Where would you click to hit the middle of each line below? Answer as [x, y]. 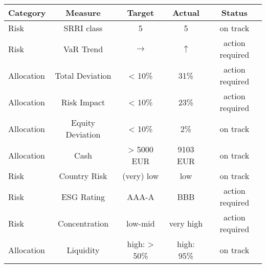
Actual [186, 13]
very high [186, 223]
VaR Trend [83, 49]
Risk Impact [83, 102]
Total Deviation [83, 75]
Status [234, 13]
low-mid [141, 223]
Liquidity [83, 250]
